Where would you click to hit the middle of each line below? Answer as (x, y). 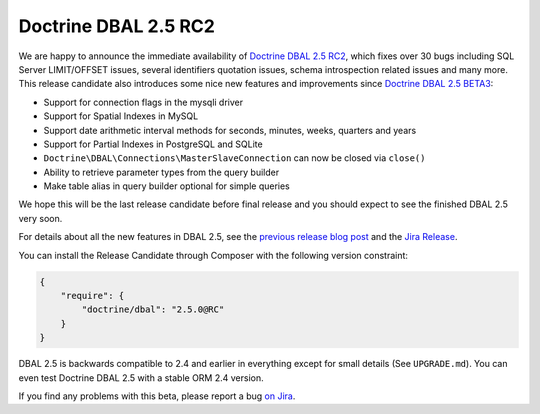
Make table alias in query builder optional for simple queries (166, 186)
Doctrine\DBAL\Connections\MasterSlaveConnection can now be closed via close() (234, 158)
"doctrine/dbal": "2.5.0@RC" (153, 309)
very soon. (40, 218)
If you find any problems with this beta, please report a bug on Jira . (157, 396)
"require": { (92, 295)
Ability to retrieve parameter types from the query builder (161, 172)
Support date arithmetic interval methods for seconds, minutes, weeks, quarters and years (230, 130)
